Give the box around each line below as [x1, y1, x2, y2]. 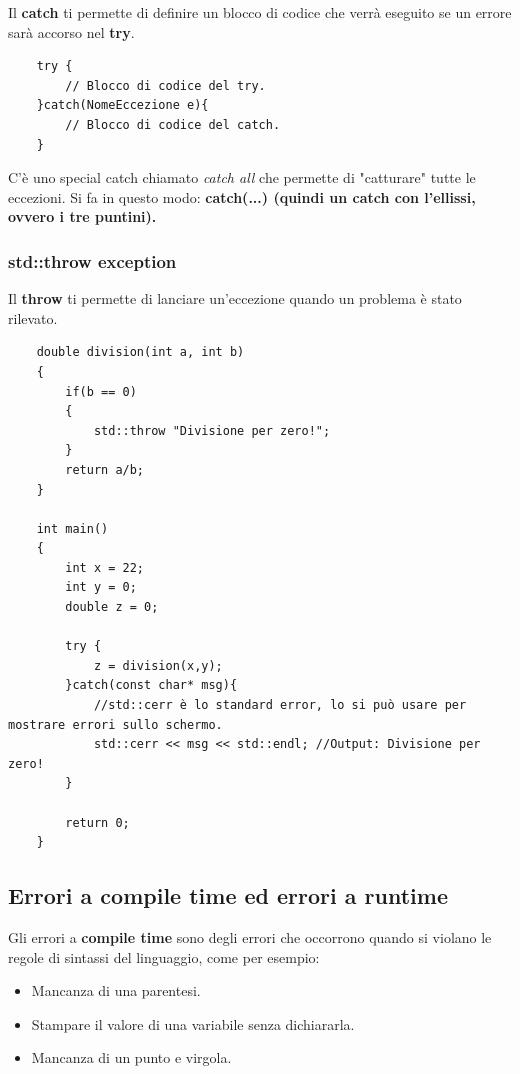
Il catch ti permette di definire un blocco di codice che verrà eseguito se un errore [8, 2, 512, 22]
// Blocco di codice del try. [65, 78, 266, 93]
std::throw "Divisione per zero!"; [93, 423, 331, 438]
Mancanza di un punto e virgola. [31, 1047, 232, 1068]
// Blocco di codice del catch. [65, 117, 281, 132]
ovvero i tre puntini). [8, 206, 157, 227]
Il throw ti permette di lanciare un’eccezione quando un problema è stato [8, 288, 462, 309]
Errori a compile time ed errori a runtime [8, 880, 448, 911]
